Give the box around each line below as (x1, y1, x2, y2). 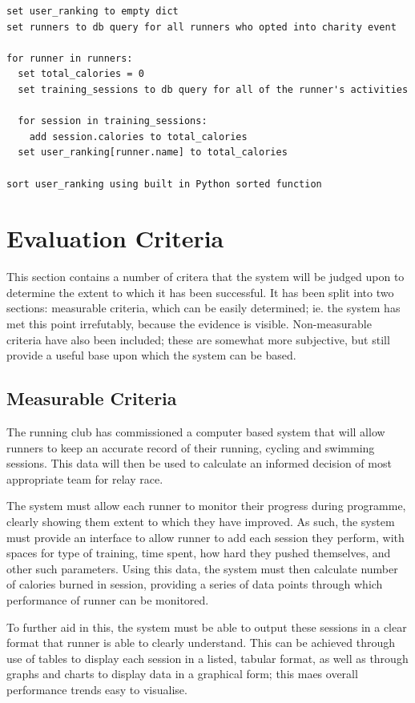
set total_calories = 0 (18, 68, 144, 80)
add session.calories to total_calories (29, 131, 248, 143)
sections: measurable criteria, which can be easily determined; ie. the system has (6, 299, 401, 316)
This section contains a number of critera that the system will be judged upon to (6, 268, 405, 285)
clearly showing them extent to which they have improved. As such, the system (6, 512, 395, 529)
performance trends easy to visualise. (6, 681, 187, 697)
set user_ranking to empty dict (6, 6, 179, 17)
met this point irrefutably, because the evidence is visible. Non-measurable (6, 315, 372, 332)
